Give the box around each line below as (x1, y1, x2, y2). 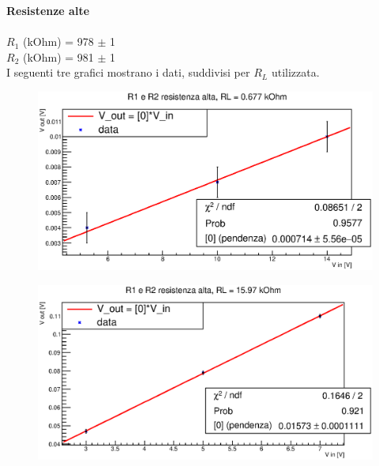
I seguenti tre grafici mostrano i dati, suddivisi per (6, 64, 250, 81)
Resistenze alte (6, 2, 90, 18)
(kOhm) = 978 (22, 33, 94, 50)
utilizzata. (271, 64, 320, 81)
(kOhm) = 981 (22, 48, 94, 65)
